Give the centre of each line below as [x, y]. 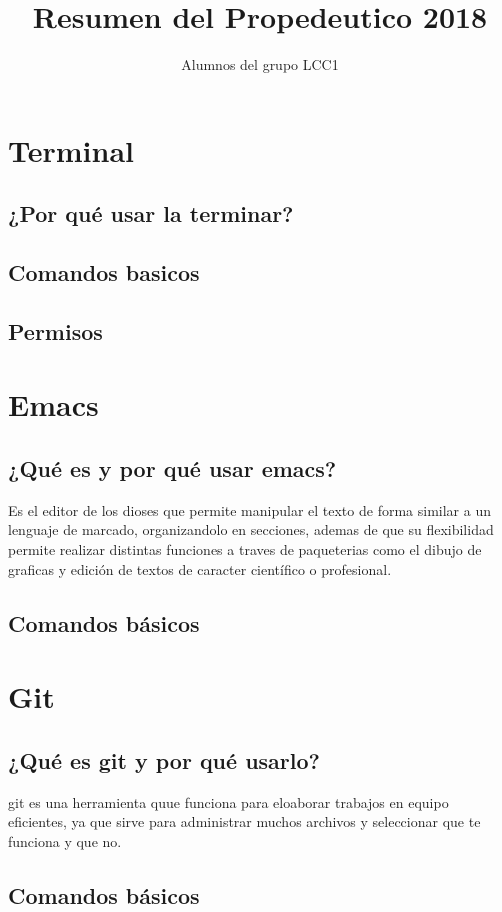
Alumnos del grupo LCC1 [260, 64]
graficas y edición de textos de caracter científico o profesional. [200, 568]
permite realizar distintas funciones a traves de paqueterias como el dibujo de [245, 549]
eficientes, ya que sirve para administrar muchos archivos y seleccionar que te [244, 821]
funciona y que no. [65, 840]
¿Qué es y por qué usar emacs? [172, 468]
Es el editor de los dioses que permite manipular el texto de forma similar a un [249, 509]
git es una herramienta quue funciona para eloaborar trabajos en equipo [228, 801]
